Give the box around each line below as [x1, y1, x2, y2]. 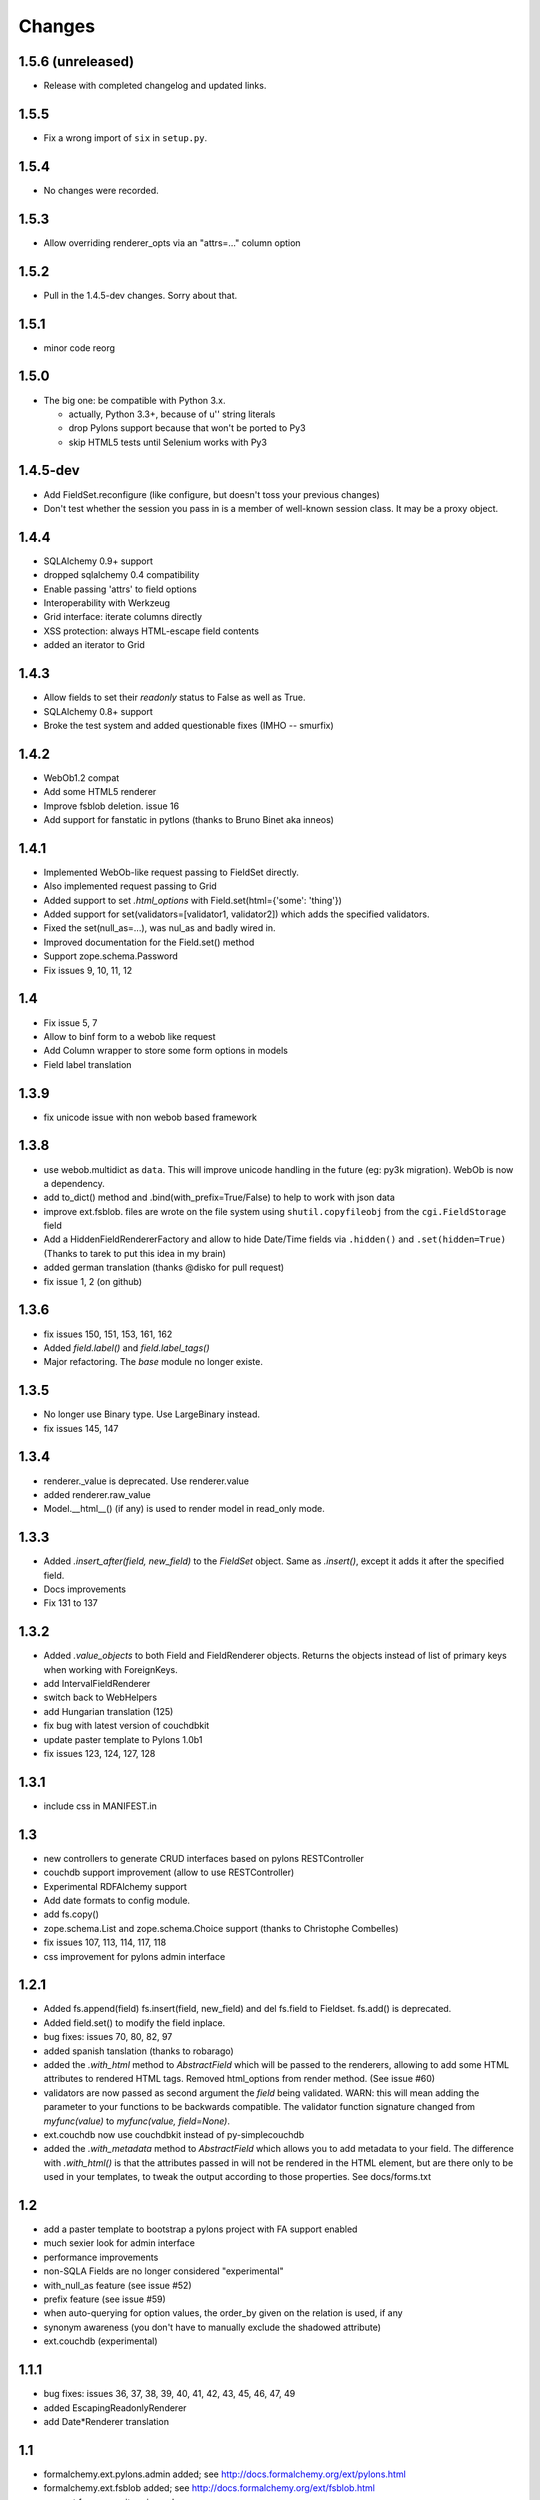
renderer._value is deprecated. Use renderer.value [43, 1475, 250, 1487]
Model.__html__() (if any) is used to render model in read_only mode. [43, 1503, 325, 1515]
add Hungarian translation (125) [43, 1705, 174, 1717]
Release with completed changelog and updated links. [43, 80, 267, 92]
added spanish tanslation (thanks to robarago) [43, 2045, 234, 2057]
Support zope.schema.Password [43, 950, 179, 962]
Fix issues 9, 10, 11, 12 [43, 964, 133, 976]
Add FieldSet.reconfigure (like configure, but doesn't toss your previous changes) [43, 488, 380, 500]
